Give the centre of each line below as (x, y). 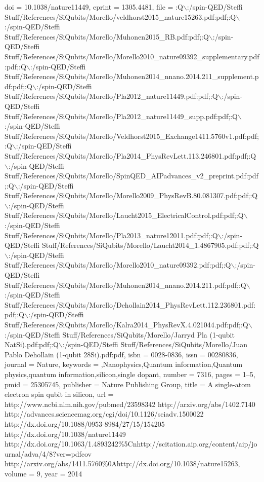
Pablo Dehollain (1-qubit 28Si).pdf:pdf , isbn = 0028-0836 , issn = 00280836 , (121, 354)
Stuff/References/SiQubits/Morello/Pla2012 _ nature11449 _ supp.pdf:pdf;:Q (121, 116)
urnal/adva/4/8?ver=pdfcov (48, 453)
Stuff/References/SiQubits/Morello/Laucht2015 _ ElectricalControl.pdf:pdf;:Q (124, 215)
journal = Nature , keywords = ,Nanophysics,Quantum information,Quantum (124, 364)
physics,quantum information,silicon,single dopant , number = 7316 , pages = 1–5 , (130, 374)
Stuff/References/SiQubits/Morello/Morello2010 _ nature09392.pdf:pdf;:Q (118, 265)
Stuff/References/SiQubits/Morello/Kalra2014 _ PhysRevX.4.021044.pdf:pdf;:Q (126, 324)
